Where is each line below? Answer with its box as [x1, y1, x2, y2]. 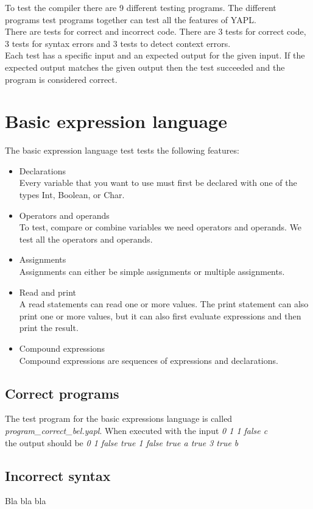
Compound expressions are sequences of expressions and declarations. [19, 354, 278, 366]
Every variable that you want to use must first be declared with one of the [19, 176, 297, 189]
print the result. [19, 321, 79, 334]
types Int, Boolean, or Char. [19, 188, 125, 201]
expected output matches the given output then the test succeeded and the [5, 60, 285, 73]
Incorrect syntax [5, 466, 111, 485]
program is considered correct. [5, 73, 118, 85]
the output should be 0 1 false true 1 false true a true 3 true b [5, 436, 239, 449]
